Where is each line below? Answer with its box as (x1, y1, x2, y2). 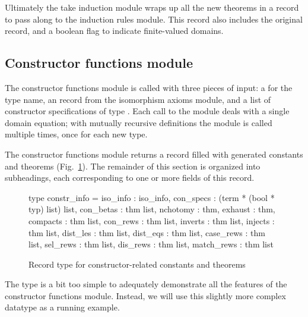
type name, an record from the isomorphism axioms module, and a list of (5, 93, 271, 105)
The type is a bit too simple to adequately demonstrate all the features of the (5, 278, 287, 290)
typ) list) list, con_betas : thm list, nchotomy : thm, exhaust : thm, (28, 203, 275, 215)
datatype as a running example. (5, 301, 120, 313)
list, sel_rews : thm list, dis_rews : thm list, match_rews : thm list (28, 238, 274, 250)
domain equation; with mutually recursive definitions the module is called (5, 116, 272, 128)
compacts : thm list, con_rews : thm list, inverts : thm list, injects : (28, 214, 275, 227)
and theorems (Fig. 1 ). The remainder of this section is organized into (5, 159, 261, 172)
